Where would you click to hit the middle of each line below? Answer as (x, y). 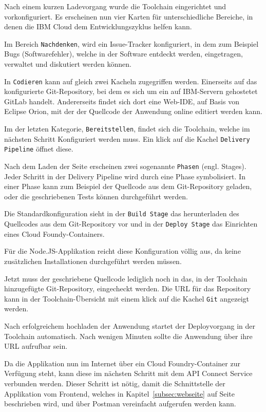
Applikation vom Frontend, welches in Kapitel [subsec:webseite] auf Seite (119, 393)
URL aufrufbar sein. (36, 346)
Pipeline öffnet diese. (39, 149)
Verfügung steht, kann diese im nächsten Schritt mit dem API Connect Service (128, 373)
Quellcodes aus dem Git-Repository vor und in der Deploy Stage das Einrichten (131, 224)
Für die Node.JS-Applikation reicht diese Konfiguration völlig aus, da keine (122, 251)
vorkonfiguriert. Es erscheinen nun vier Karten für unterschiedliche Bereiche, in (129, 16)
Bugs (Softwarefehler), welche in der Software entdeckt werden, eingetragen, (123, 54)
